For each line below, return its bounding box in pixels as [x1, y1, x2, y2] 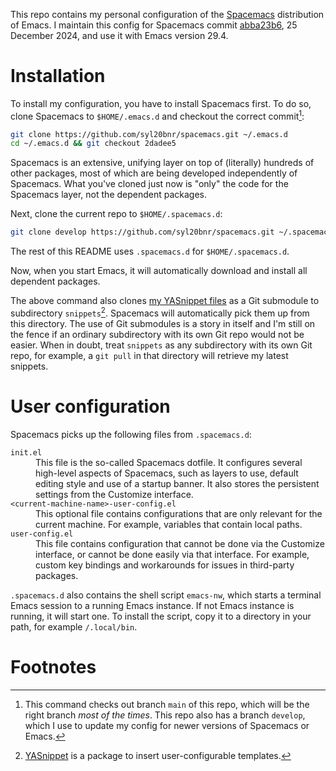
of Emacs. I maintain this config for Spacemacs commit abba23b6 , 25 [10, 19, 298, 31]
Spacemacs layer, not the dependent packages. [10, 189, 208, 201]
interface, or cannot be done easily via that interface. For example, [35, 548, 310, 560]
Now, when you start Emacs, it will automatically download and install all [10, 265, 308, 277]
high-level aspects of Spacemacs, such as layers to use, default [35, 467, 299, 479]
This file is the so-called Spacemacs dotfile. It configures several [35, 456, 303, 468]
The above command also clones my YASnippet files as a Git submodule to [10, 295, 320, 307]
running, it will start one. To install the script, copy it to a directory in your [10, 610, 312, 622]
